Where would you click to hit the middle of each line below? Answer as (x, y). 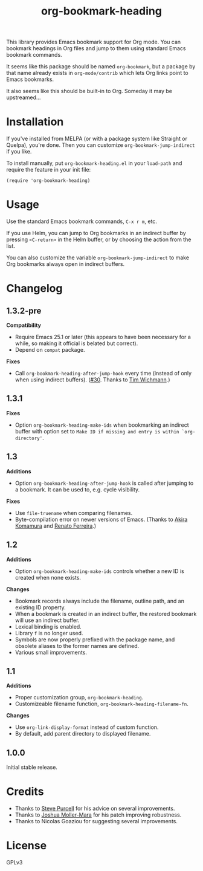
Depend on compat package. (50, 350)
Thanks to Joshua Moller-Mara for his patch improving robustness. (98, 815)
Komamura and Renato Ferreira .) (56, 526)
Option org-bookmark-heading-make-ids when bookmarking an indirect (102, 425)
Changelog (34, 289)
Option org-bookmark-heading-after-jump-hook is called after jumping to (104, 483)
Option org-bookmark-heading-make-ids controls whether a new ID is (99, 571)
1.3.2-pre (24, 310)
